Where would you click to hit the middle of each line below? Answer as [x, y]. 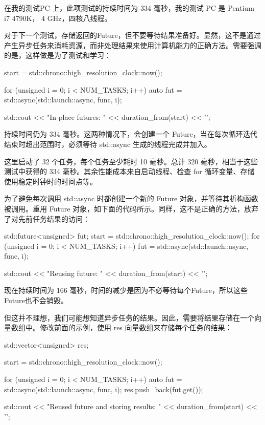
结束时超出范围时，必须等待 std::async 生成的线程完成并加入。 [108, 144]
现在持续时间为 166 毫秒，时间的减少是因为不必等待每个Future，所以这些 [126, 290]
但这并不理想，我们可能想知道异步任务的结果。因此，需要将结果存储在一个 [129, 317]
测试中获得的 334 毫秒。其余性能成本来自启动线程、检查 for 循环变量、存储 [129, 171]
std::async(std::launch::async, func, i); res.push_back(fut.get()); [104, 389]
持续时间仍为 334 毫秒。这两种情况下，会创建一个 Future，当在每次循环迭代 [131, 134]
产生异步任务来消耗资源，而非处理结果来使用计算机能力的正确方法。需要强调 [133, 45]
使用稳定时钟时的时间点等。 [51, 181]
